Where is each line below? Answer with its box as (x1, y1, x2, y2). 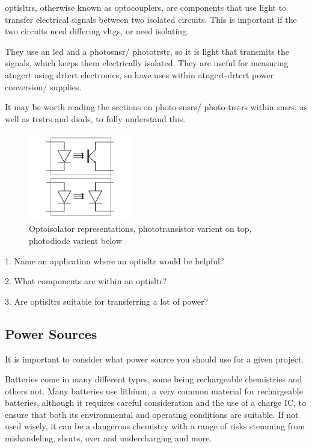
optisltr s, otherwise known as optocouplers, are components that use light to (5, 1, 287, 13)
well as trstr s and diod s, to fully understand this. (5, 112, 186, 125)
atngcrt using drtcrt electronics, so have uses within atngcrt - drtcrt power (5, 68, 274, 81)
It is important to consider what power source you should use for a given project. (5, 352, 304, 365)
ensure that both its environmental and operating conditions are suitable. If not (5, 408, 299, 420)
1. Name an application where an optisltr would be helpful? (5, 254, 224, 267)
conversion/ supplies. (5, 80, 82, 93)
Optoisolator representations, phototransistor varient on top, (29, 222, 252, 235)
